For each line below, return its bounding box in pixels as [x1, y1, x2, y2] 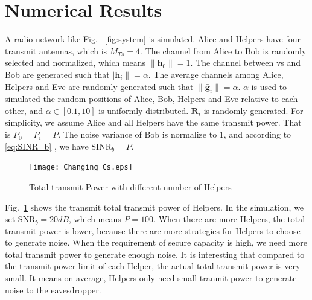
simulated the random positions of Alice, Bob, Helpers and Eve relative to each [5, 92, 298, 105]
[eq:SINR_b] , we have [5, 139, 89, 152]
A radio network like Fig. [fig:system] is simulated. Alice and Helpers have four [5, 33, 301, 45]
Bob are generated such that [5, 68, 110, 80]
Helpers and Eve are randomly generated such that [5, 80, 194, 92]
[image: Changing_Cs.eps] [29, 163, 133, 172]
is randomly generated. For [203, 104, 304, 116]
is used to [251, 80, 287, 92]
